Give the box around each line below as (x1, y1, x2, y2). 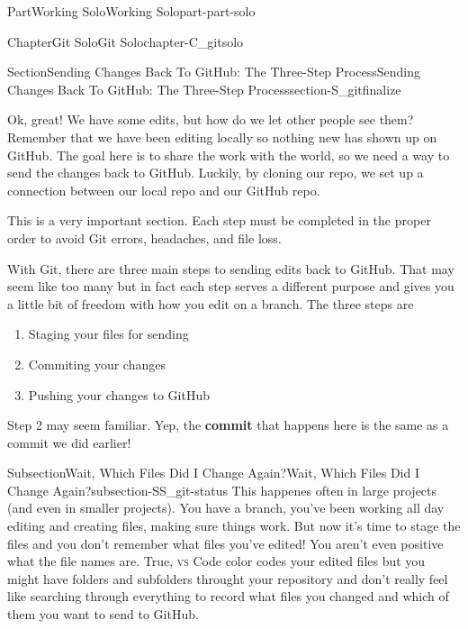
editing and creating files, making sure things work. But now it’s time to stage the (7, 516, 461, 535)
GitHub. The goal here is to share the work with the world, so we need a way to (7, 145, 450, 164)
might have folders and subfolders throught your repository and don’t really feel (7, 569, 448, 588)
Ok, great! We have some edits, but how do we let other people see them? (7, 110, 414, 129)
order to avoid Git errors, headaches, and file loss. (7, 228, 282, 247)
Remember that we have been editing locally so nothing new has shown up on (7, 127, 437, 146)
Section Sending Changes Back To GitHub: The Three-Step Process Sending (7, 62, 420, 81)
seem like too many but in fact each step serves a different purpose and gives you (7, 277, 454, 296)
